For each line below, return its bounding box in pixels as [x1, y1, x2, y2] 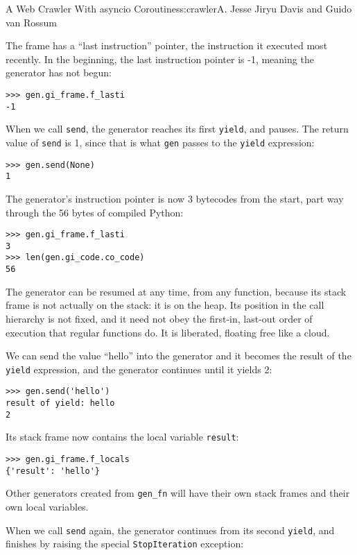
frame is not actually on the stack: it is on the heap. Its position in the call [6, 298, 324, 312]
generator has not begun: [6, 65, 112, 80]
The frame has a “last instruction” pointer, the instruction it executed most [6, 38, 328, 53]
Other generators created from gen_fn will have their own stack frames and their [6, 486, 350, 500]
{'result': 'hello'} [6, 466, 101, 476]
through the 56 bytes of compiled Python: [6, 205, 184, 219]
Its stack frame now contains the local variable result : [6, 429, 239, 444]
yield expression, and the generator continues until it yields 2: [6, 361, 272, 376]
